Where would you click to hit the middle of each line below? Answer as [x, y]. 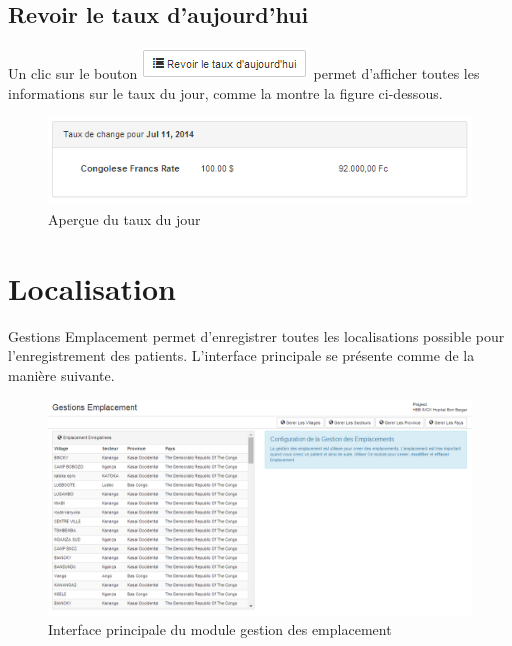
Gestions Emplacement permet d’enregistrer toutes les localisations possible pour [256, 335]
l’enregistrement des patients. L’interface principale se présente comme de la [241, 355]
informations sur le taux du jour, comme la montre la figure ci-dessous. [225, 92]
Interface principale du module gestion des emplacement [220, 629]
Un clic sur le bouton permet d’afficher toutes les [244, 73]
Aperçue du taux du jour [124, 219]
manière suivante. [61, 374]
